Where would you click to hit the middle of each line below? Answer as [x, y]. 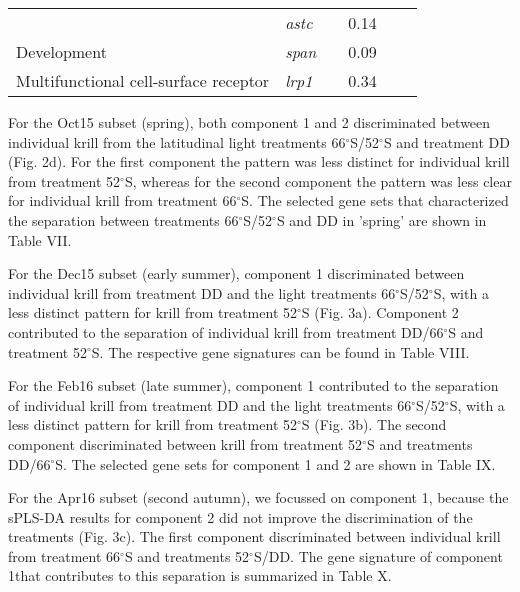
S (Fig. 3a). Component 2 [380, 312]
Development [61, 51]
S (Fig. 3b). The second [374, 424]
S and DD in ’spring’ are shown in [381, 219]
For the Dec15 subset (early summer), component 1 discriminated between [236, 273]
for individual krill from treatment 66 [122, 200]
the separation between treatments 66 [123, 219]
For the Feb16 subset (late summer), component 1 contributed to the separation [253, 385]
